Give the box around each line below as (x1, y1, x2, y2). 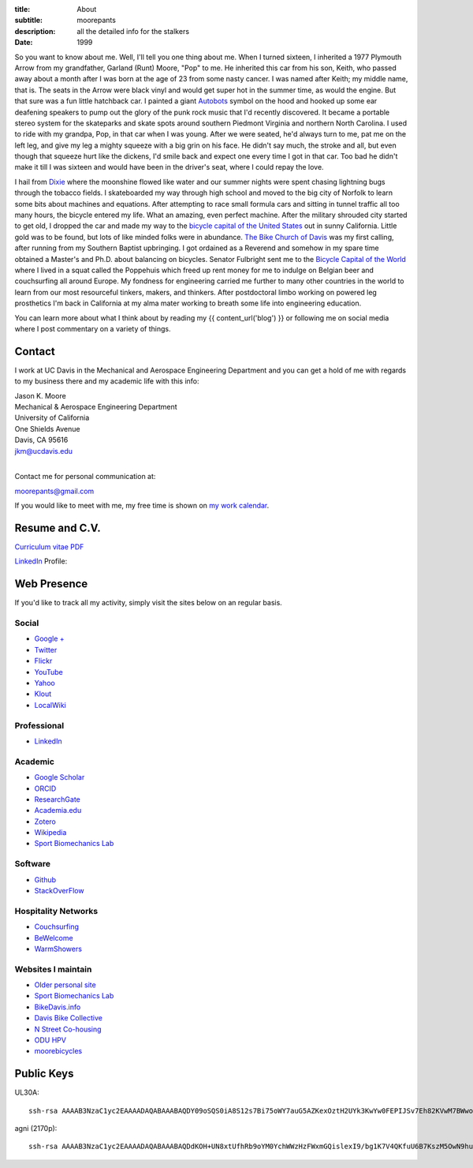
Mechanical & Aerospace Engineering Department (14, 402, 177, 412)
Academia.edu (34, 806, 82, 815)
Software (14, 859, 51, 870)
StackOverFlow (34, 885, 84, 895)
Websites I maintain (14, 964, 92, 975)
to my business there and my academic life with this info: (14, 376, 200, 386)
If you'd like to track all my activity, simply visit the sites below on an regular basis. (14, 598, 283, 608)
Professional (14, 720, 65, 731)
